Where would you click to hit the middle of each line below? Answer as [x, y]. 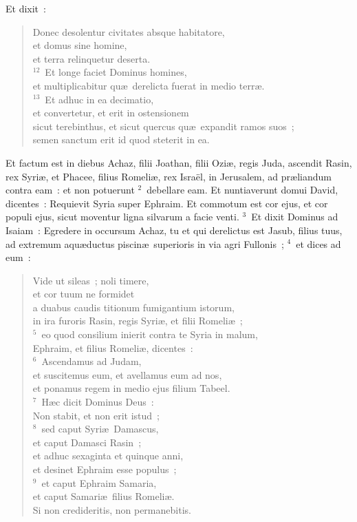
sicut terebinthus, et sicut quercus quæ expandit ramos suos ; [163, 126]
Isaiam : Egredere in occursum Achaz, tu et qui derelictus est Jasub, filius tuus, [174, 230]
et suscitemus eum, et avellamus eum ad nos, [127, 374]
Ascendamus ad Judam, [91, 361]
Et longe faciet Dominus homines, [116, 72]
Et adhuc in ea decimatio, [99, 99]
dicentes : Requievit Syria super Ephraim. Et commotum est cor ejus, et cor [167, 203]
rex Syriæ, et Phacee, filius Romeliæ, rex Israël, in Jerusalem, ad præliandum [169, 176]
